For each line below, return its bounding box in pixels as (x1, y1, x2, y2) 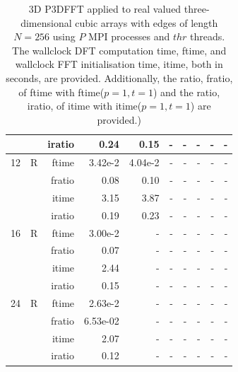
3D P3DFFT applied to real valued (28, 1, 182, 16)
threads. (190, 29, 225, 44)
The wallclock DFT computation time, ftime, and (12, 42, 227, 57)
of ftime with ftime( (18, 84, 105, 99)
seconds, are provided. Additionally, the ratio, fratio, (6, 70, 233, 85)
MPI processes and (88, 29, 170, 44)
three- (184, 1, 210, 16)
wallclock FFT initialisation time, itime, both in (15, 57, 223, 71)
